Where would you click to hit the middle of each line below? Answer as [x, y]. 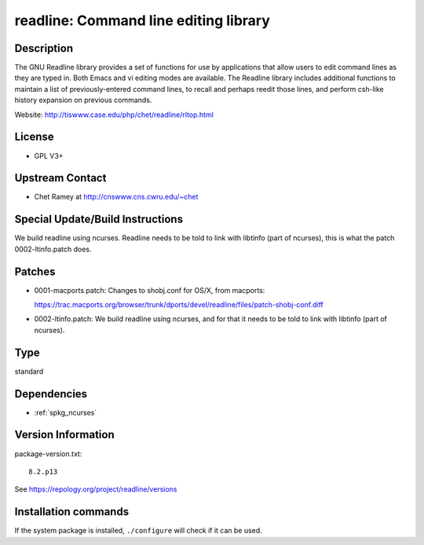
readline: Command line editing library [143, 20]
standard [29, 371]
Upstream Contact [60, 178]
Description [44, 48]
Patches [35, 271]
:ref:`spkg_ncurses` [66, 412]
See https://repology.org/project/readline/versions [96, 489]
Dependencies [51, 394]
